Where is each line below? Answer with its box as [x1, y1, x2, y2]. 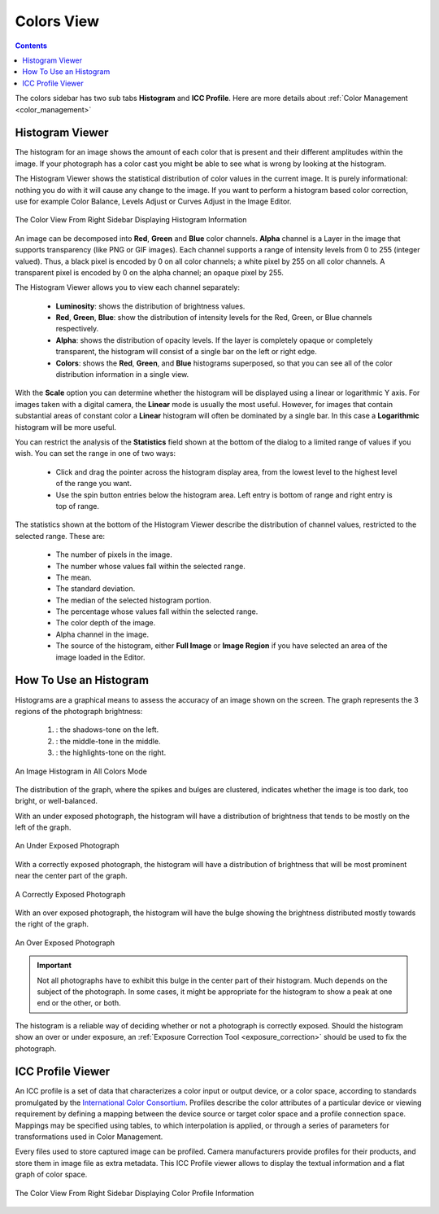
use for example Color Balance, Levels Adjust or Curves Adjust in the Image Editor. [15, 196, 292, 206]
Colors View [15, 12, 99, 30]
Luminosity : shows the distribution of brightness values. [55, 301, 246, 311]
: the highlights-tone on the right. [55, 747, 167, 757]
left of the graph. [15, 822, 72, 832]
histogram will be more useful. [15, 422, 117, 432]
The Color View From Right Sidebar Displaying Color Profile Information [15, 1188, 254, 1198]
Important [37, 961, 72, 971]
